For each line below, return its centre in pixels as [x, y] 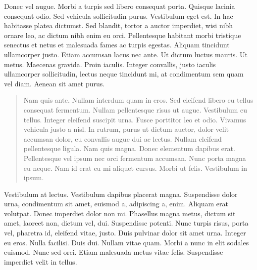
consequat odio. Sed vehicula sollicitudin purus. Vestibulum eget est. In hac [119, 16]
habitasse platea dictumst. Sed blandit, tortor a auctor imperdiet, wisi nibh [119, 25]
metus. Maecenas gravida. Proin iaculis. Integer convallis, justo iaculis [110, 64]
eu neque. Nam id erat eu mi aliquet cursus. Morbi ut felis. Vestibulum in [135, 168]
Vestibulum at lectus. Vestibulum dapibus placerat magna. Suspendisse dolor [121, 194]
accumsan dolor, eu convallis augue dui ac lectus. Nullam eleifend [123, 138]
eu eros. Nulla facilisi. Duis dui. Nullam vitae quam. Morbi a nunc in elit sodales [127, 242]
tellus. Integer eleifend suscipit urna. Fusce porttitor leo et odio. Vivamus [135, 119]
